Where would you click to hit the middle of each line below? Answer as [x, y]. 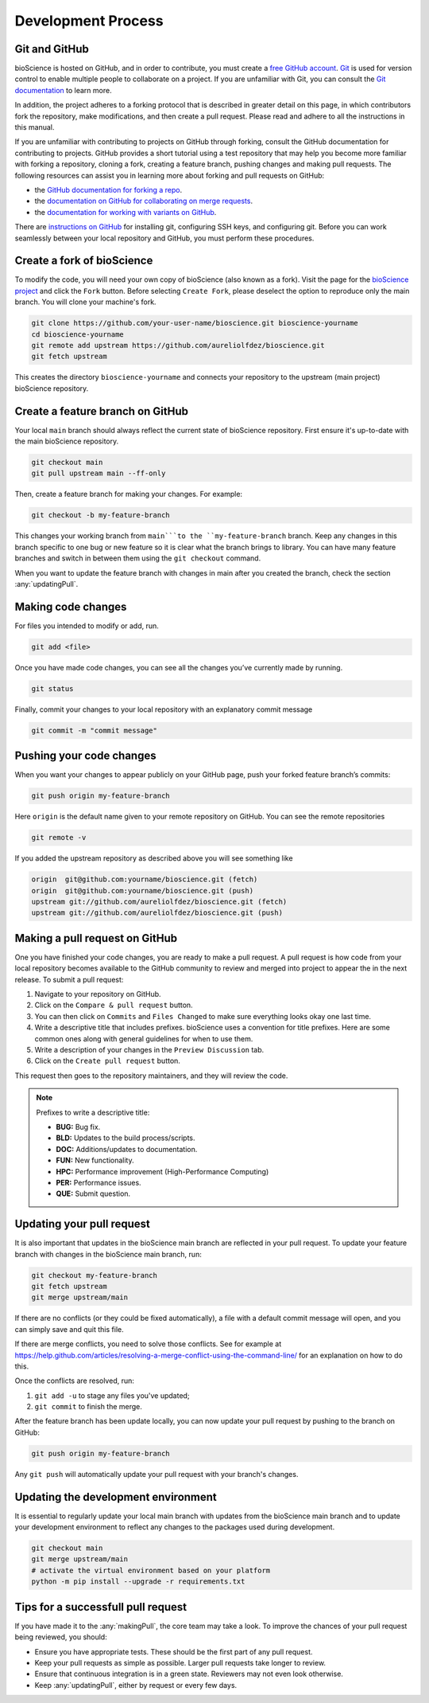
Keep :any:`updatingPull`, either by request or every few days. [136, 1685]
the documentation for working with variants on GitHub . [126, 212]
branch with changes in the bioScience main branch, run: [108, 1254]
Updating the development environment [116, 1497]
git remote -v [59, 838]
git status [52, 688]
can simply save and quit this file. [69, 1329]
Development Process [89, 21]
